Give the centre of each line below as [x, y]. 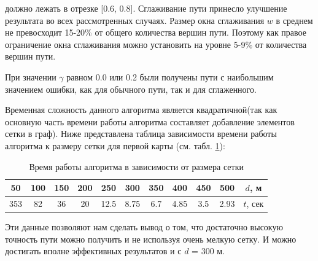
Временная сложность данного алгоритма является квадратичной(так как [141, 110]
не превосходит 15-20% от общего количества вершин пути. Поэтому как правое [156, 32]
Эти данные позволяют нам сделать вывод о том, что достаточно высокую [144, 227]
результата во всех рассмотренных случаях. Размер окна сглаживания [135, 20]
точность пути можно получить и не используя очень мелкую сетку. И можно [151, 239]
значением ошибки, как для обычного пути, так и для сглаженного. [131, 89]
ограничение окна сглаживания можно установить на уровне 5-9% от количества [156, 44]
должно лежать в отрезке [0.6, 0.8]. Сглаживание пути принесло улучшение [146, 8]
